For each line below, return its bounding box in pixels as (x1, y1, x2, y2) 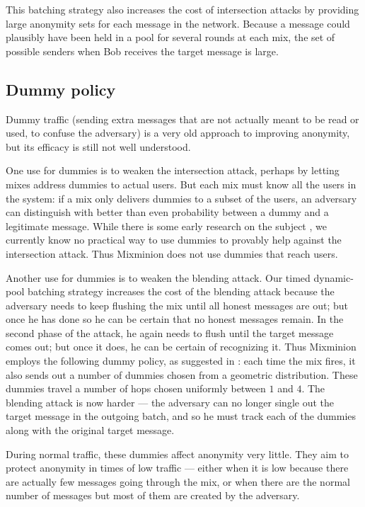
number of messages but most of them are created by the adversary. (6, 488, 300, 503)
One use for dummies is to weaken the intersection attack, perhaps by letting (6, 163, 340, 178)
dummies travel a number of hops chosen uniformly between (6, 381, 266, 396)
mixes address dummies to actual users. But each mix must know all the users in (6, 176, 357, 191)
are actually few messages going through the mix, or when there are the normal (6, 474, 350, 489)
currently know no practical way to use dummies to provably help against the (6, 232, 342, 247)
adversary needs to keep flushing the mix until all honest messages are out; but (6, 297, 349, 312)
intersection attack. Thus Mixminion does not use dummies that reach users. (6, 246, 338, 261)
